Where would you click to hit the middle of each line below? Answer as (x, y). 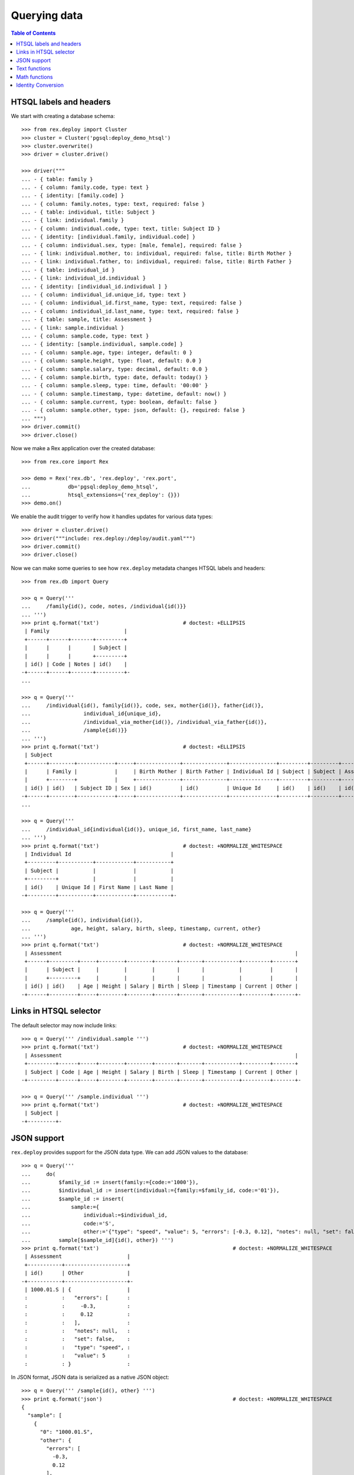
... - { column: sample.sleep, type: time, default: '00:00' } (115, 386)
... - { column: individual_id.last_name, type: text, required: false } (130, 311)
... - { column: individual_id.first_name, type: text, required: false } (132, 303)
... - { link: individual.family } (73, 220)
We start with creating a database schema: (63, 116)
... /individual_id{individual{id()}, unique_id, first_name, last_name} (137, 829)
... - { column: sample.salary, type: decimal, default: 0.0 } (115, 369)
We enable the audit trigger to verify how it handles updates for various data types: (112, 516)
